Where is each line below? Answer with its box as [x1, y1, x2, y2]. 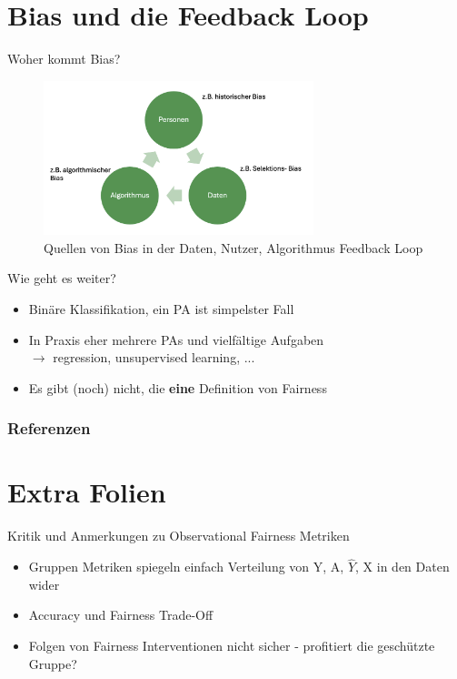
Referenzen [7, 417, 91, 440]
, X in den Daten [355, 557, 450, 576]
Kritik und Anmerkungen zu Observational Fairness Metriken [7, 526, 350, 545]
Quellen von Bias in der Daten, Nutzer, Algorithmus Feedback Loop [44, 238, 423, 257]
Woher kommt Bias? [7, 49, 121, 68]
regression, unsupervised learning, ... [53, 348, 255, 367]
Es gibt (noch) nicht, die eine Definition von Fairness [28, 378, 327, 397]
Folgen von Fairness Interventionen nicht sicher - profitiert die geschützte [28, 635, 435, 654]
